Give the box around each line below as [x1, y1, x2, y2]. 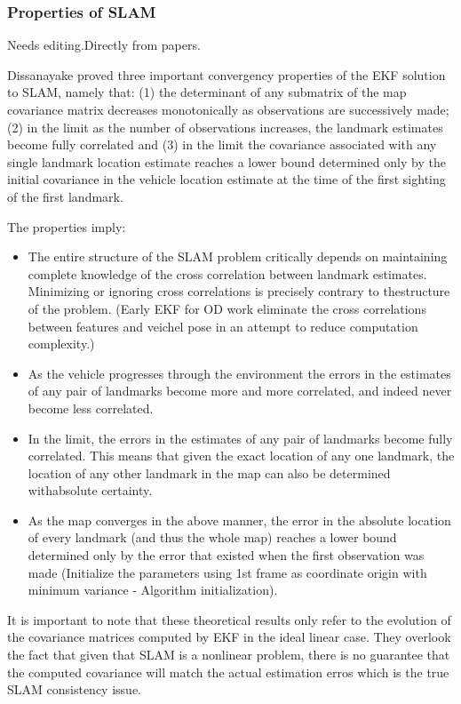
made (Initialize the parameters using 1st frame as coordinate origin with [28, 563, 427, 581]
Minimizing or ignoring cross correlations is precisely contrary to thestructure [28, 282, 450, 300]
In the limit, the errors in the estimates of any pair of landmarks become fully [28, 428, 453, 447]
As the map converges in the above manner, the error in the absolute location [28, 510, 451, 529]
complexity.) [28, 334, 95, 353]
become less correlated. [28, 398, 154, 417]
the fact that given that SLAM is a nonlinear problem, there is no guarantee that [7, 645, 450, 664]
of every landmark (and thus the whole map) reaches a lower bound [28, 528, 397, 547]
